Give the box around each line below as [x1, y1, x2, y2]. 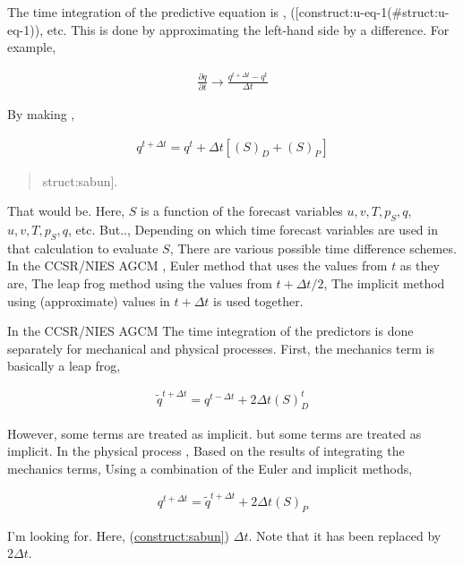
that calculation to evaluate [7, 238, 159, 257]
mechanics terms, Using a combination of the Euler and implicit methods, [7, 458, 413, 477]
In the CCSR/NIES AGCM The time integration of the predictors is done [7, 321, 414, 340]
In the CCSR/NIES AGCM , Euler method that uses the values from [7, 256, 388, 275]
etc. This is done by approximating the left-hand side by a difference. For [47, 20, 450, 39]
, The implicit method [323, 273, 445, 292]
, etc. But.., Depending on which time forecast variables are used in [68, 220, 438, 238]
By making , [7, 104, 75, 123]
